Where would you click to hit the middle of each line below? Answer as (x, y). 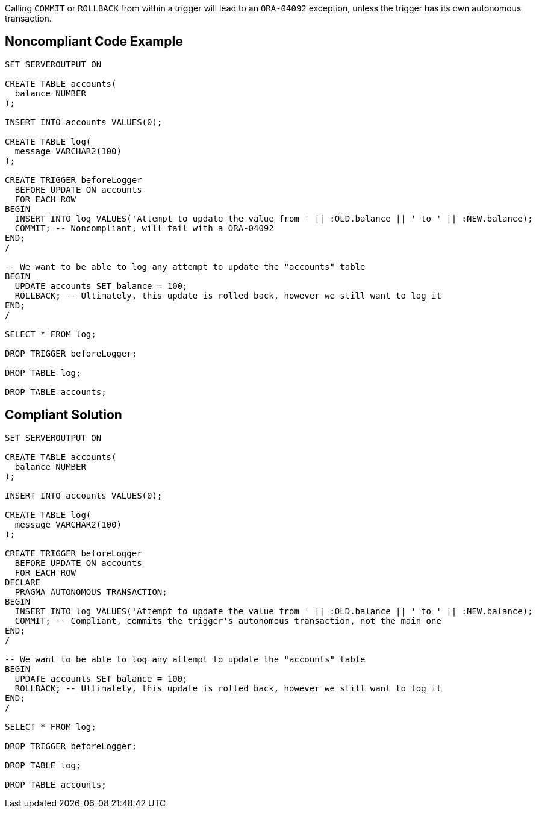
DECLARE (23, 582)
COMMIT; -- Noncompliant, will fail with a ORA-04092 (144, 228)
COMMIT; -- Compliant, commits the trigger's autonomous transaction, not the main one (228, 621)
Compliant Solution (64, 415)
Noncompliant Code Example (94, 42)
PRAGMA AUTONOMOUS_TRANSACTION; (91, 592)
